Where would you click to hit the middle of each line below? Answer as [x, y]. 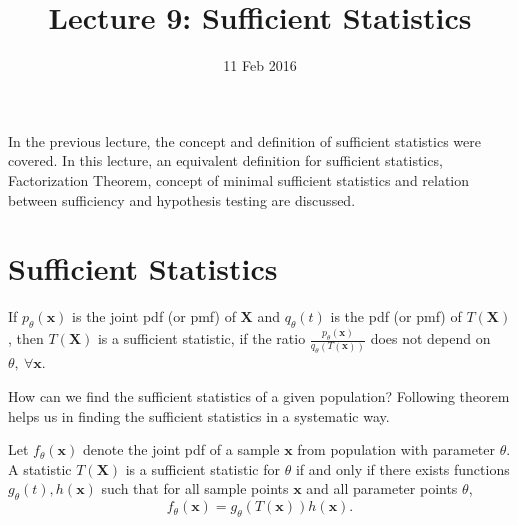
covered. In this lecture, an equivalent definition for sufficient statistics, [225, 160]
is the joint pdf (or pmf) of [154, 316]
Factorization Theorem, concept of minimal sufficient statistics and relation [239, 179]
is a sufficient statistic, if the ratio [201, 338]
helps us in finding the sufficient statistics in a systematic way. [199, 415]
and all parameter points [382, 488]
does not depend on [430, 338]
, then [26, 338]
